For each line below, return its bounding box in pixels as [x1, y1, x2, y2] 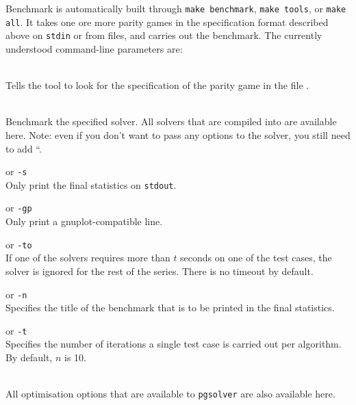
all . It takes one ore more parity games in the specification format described [5, 14, 329, 29]
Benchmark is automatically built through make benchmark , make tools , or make [5, 1, 346, 15]
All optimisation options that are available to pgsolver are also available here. [5, 387, 335, 401]
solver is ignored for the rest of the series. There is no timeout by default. [5, 263, 314, 278]
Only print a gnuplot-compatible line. [5, 214, 163, 228]
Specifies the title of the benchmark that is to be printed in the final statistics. [5, 300, 335, 315]
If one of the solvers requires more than [5, 250, 170, 265]
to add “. [5, 141, 42, 155]
